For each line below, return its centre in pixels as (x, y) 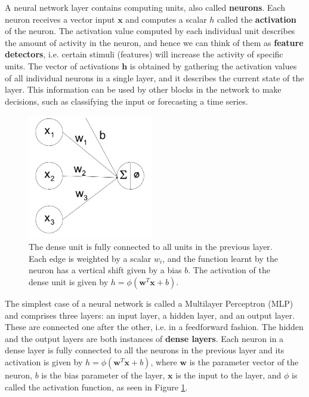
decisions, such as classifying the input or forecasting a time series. (126, 101)
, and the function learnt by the (220, 258)
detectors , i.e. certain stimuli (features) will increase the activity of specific (144, 54)
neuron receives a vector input (60, 19)
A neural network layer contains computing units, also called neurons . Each (145, 7)
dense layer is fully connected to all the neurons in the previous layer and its (145, 350)
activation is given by (44, 362)
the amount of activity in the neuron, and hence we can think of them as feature (154, 42)
